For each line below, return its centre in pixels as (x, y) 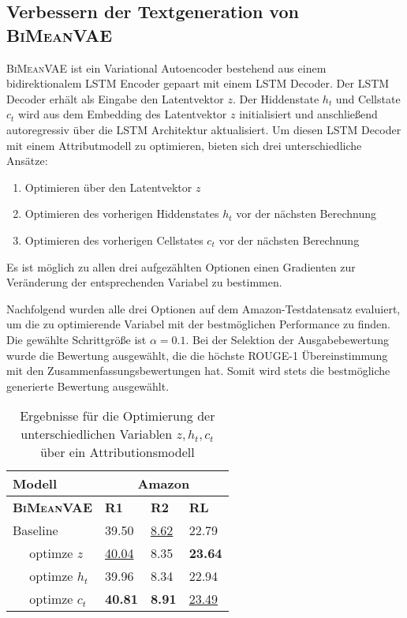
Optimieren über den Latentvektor (108, 187)
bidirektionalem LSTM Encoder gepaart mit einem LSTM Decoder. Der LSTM (198, 83)
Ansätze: (27, 161)
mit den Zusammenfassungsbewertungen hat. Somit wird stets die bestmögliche (198, 371)
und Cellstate (368, 98)
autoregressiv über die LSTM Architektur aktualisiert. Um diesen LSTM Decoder (204, 129)
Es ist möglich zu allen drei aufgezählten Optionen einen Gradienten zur (181, 266)
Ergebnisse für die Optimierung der (118, 416)
